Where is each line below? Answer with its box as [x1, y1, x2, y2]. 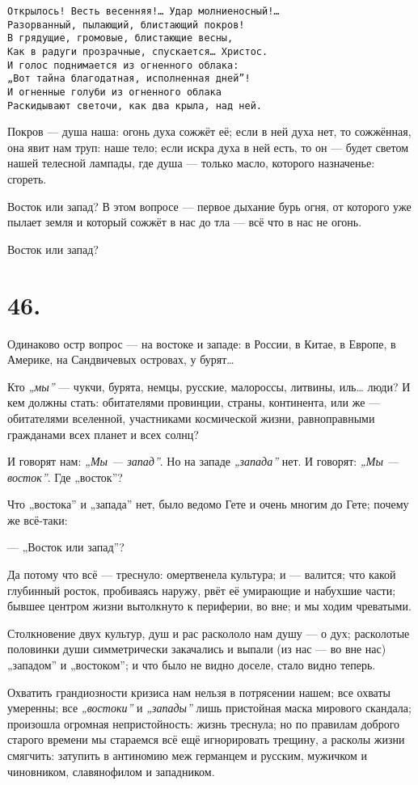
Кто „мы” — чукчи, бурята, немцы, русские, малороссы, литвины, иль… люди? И [7, 378, 411, 395]
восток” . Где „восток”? [7, 468, 123, 485]
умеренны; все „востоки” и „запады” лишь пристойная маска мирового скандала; [7, 699, 412, 716]
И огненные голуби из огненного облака [7, 86, 222, 98]
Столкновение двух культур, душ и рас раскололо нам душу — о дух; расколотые [7, 624, 410, 641]
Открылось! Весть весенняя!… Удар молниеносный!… [7, 6, 280, 17]
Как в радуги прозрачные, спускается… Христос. [7, 45, 268, 57]
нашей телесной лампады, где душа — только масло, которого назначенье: [7, 154, 375, 171]
